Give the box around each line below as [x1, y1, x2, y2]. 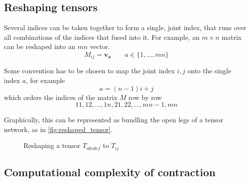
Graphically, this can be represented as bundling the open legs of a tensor [4, 115, 223, 125]
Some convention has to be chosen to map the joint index [4, 66, 175, 76]
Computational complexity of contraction [4, 165, 216, 180]
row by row [128, 92, 162, 102]
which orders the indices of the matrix [4, 92, 118, 102]
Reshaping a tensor [23, 140, 81, 150]
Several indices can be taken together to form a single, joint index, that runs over [4, 22, 247, 33]
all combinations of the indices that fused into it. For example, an [4, 32, 200, 42]
